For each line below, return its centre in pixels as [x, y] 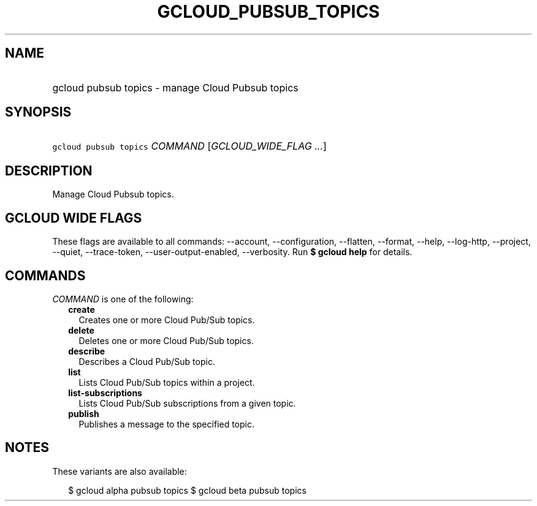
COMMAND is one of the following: [123, 299]
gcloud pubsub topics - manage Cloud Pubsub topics [175, 87]
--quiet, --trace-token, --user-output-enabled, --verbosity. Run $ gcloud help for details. [232, 252]
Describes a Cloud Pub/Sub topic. [147, 361]
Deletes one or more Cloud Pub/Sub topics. [166, 340]
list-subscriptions [105, 393]
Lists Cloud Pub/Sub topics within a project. [167, 382]
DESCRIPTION [49, 171]
